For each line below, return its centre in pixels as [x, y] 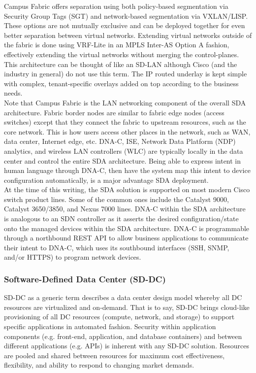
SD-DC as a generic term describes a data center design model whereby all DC [123, 297]
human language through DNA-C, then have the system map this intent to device [127, 170]
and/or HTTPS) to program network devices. [73, 257]
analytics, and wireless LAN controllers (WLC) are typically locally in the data [124, 151]
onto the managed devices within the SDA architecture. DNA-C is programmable [127, 228]
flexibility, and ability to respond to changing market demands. [99, 365]
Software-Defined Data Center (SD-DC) [85, 279]
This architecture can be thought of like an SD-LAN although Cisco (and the [121, 64]
